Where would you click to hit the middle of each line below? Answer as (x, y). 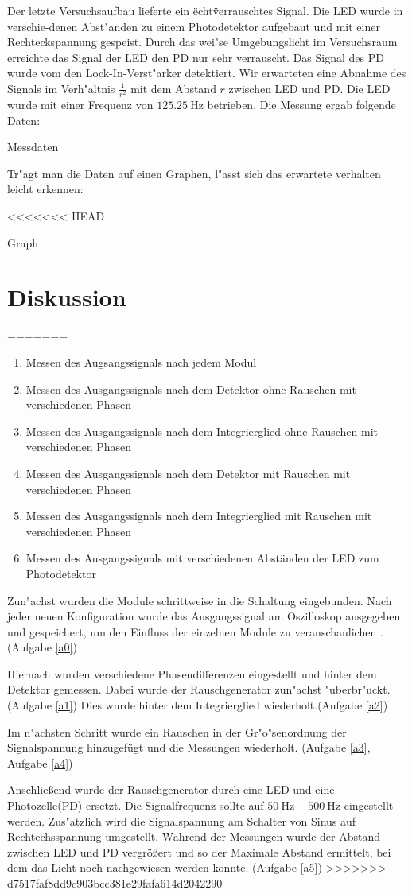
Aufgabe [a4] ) (40, 762)
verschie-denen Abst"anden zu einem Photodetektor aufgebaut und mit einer (194, 26)
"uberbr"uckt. (358, 689)
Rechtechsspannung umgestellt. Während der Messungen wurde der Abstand (194, 836)
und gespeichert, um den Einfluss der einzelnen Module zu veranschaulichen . (195, 631)
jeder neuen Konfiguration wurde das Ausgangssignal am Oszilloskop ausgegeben (204, 616)
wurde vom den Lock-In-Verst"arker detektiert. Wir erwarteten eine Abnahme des (207, 73)
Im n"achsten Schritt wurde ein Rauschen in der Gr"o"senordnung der (177, 731)
